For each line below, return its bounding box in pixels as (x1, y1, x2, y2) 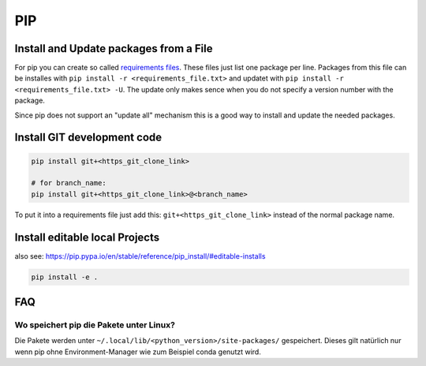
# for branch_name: (31, 178, 106, 188)
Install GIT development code (14, 131, 163, 144)
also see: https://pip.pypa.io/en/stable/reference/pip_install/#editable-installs (14, 251, 266, 260)
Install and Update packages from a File (14, 42, 213, 55)
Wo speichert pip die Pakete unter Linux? (14, 319, 175, 331)
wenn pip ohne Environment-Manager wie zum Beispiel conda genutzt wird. (14, 347, 262, 357)
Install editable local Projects (14, 230, 160, 244)
